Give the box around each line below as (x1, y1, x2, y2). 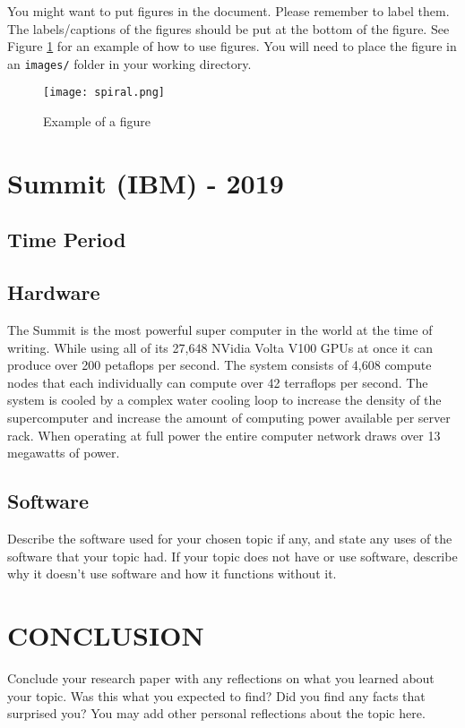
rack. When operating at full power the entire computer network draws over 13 (7, 425, 441, 444)
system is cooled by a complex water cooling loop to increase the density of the (7, 390, 442, 409)
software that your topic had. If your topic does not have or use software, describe (7, 546, 458, 565)
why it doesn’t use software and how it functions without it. (7, 564, 337, 583)
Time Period (7, 226, 126, 253)
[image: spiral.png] (43, 86, 166, 99)
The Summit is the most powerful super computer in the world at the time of (7, 321, 433, 339)
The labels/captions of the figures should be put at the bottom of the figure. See (7, 19, 450, 38)
